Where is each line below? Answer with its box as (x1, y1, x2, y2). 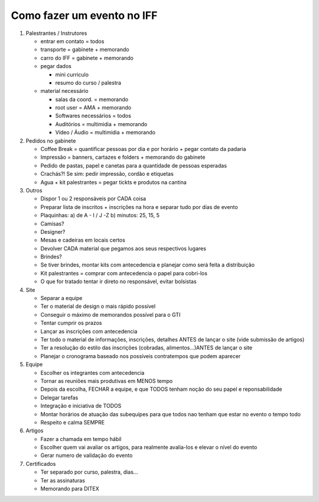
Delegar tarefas (40, 394, 79, 401)
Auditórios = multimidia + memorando (55, 120, 148, 127)
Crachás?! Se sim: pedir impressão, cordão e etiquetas (40, 170, 174, 178)
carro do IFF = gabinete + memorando (40, 54, 134, 62)
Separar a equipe (40, 295, 83, 302)
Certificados (25, 460, 56, 467)
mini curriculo (55, 71, 89, 78)
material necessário (40, 88, 89, 95)
